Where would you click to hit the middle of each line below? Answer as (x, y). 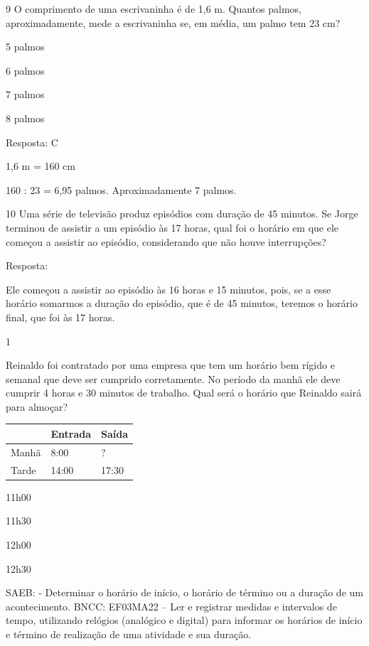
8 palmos (25, 118)
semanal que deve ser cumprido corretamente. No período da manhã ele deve (173, 378)
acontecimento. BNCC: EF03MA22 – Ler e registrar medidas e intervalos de (171, 606)
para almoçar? (37, 406)
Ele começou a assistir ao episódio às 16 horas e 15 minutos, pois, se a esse (169, 289)
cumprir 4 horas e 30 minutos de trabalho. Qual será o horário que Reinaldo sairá (184, 393)
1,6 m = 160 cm (41, 166)
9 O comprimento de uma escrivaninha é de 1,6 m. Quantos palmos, (154, 9)
